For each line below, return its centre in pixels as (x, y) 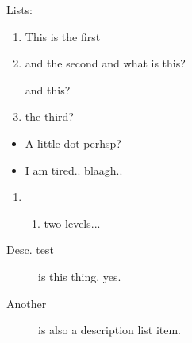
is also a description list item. (109, 330)
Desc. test (30, 250)
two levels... (72, 223)
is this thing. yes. (80, 276)
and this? (48, 89)
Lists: (20, 10)
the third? (49, 116)
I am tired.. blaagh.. (74, 170)
